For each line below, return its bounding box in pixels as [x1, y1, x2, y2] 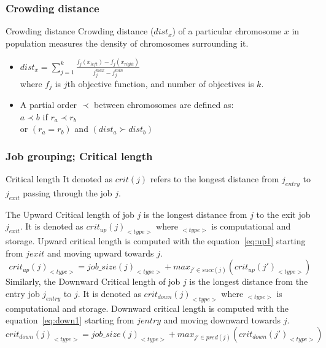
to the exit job [256, 207, 311, 220]
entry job [6, 287, 40, 300]
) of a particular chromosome [172, 25, 282, 37]
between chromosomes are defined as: [94, 98, 234, 111]
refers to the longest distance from [150, 172, 279, 185]
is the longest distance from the [189, 275, 308, 288]
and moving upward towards [47, 246, 154, 259]
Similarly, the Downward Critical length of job [6, 275, 180, 288]
